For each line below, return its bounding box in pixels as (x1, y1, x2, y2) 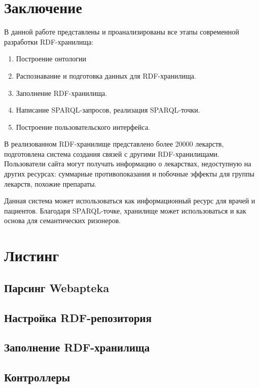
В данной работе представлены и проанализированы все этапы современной (4, 26, 239, 37)
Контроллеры (4, 369, 70, 385)
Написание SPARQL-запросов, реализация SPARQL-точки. (16, 104, 200, 115)
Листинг (4, 245, 59, 266)
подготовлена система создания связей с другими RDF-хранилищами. (4, 148, 219, 159)
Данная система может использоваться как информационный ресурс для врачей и (4, 195, 255, 206)
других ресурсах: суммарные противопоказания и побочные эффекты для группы (4, 168, 254, 179)
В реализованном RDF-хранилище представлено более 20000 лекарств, (4, 138, 224, 149)
